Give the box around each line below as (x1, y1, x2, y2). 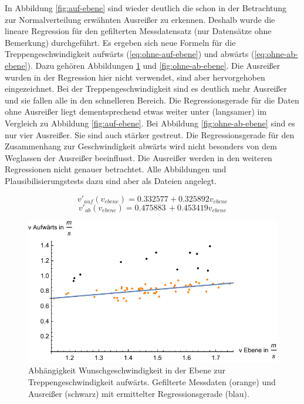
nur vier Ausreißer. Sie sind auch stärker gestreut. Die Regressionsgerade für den (5, 128, 295, 141)
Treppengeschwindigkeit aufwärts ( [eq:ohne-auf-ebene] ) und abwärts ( (5, 48, 255, 60)
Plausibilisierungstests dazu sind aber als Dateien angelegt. (5, 174, 217, 186)
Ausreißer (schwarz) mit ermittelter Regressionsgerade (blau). (28, 387, 249, 399)
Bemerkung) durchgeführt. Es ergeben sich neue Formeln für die (5, 36, 236, 48)
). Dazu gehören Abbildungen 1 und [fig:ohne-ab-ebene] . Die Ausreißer (27, 59, 281, 71)
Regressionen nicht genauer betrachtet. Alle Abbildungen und (5, 163, 227, 175)
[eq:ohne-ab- (254, 48, 298, 60)
